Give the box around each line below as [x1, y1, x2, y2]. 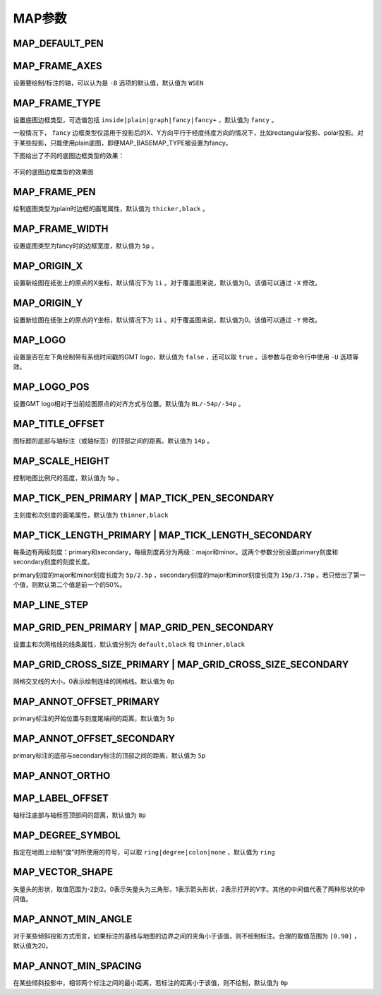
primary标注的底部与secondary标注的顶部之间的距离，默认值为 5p [13, 751, 206, 759]
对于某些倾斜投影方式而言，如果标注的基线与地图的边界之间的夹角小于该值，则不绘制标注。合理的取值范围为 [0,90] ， [13, 931, 361, 940]
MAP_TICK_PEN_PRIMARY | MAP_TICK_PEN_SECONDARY [13, 492, 274, 504]
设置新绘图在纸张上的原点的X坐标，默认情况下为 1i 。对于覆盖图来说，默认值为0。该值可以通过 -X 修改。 [13, 279, 321, 287]
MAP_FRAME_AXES [13, 60, 102, 72]
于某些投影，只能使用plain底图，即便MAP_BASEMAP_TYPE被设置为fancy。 [13, 138, 232, 147]
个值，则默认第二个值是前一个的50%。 [13, 580, 126, 589]
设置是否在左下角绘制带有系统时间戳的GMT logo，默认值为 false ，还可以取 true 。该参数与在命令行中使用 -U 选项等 [13, 353, 359, 362]
